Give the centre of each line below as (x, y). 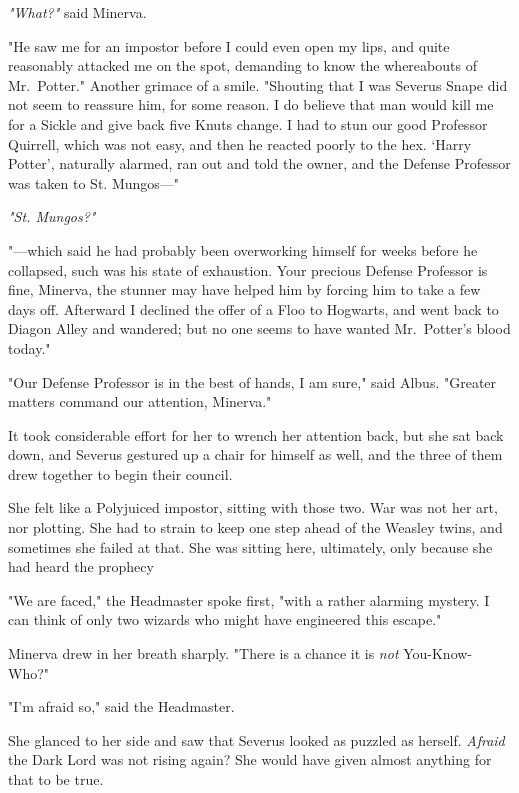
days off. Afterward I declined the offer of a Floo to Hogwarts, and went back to (253, 308)
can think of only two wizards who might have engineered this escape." (225, 619)
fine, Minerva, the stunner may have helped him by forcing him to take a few (244, 289)
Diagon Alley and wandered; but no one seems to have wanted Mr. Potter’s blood (259, 328)
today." (29, 347)
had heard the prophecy (81, 566)
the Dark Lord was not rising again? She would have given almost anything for (250, 759)
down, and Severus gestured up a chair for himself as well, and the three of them (255, 454)
